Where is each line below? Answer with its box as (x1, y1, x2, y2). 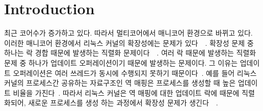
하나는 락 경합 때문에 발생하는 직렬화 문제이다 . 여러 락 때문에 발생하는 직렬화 (4, 47, 256, 58)
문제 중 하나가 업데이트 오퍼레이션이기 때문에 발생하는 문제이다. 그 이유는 (4, 57, 238, 68)
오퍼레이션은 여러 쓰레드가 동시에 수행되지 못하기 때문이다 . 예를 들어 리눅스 (13, 67, 257, 78)
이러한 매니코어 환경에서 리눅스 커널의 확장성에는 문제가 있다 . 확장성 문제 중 (4, 37, 254, 48)
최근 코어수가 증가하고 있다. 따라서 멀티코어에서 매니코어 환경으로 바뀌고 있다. (4, 27, 253, 38)
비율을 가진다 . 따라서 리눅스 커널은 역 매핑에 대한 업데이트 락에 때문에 (13, 87, 240, 98)
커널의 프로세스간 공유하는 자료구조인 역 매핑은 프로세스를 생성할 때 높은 (4, 77, 236, 88)
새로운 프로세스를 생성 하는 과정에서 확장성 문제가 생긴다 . (28, 97, 218, 108)
